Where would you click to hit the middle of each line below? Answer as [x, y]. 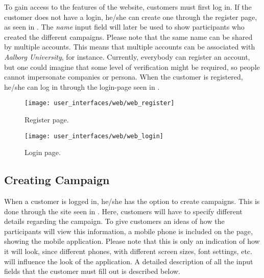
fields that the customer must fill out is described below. [92, 271]
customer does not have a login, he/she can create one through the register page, [131, 17]
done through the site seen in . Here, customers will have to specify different [123, 211]
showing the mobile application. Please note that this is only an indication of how [132, 241]
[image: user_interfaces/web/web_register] [100, 103]
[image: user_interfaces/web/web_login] [94, 136]
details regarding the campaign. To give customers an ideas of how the [114, 221]
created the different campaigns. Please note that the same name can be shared [128, 36]
